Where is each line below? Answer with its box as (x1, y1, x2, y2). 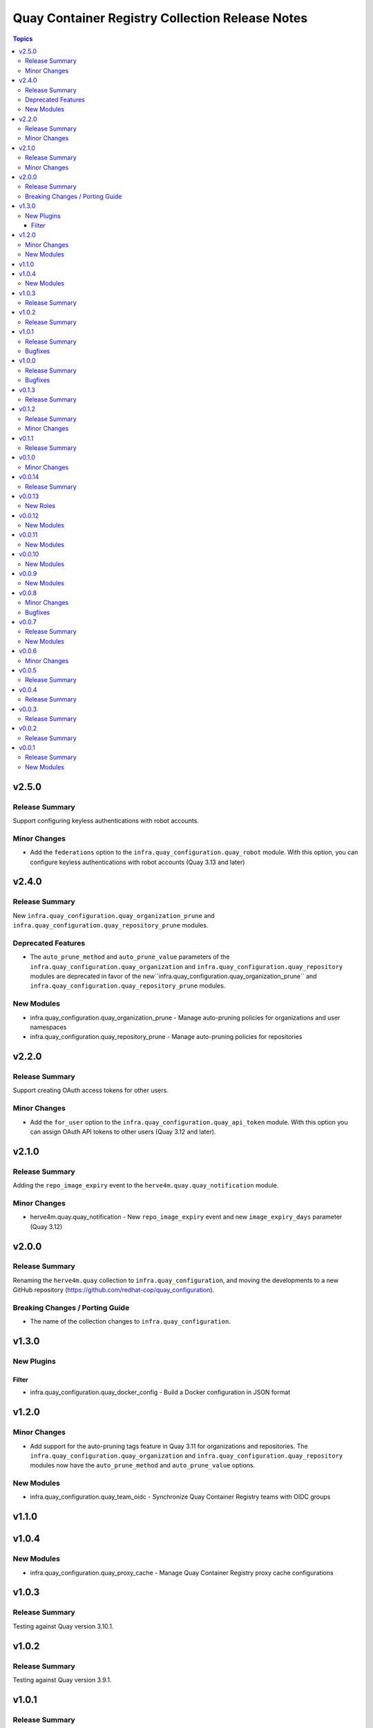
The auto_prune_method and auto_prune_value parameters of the (30, 952, 230, 961)
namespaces (30, 1023, 67, 1031)
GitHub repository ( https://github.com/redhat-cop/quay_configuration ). (12, 1286, 215, 1294)
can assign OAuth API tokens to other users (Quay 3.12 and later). (30, 1127, 216, 1136)
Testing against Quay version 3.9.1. (12, 1675, 112, 1684)
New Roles (25, 502, 55, 510)
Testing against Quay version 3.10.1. (12, 1622, 114, 1631)
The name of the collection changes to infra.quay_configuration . (30, 1317, 231, 1326)
